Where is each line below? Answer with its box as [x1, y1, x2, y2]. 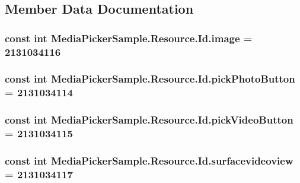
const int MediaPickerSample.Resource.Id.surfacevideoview [5, 153, 293, 168]
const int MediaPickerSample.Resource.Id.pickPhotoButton [5, 71, 295, 86]
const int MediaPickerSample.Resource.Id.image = [5, 30, 253, 45]
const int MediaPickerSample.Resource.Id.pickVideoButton [5, 112, 293, 127]
